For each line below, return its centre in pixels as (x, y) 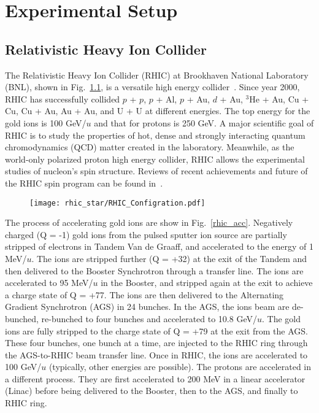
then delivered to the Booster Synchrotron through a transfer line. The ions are (154, 270)
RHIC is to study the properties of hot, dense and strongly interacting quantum (155, 135)
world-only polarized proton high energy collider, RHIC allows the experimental (155, 159)
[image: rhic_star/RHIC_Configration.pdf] (117, 203)
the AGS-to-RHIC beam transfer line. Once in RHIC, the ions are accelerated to (156, 354)
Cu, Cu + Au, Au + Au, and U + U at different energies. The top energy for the (158, 111)
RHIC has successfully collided (63, 98)
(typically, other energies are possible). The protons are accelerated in (180, 367)
